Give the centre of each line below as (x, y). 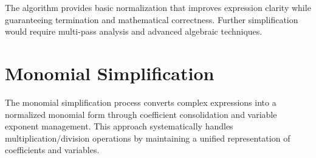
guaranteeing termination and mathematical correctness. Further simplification (152, 19)
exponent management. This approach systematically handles (119, 126)
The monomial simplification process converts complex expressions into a (141, 102)
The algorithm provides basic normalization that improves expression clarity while (158, 7)
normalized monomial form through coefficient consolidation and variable (141, 114)
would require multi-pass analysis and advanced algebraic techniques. (134, 31)
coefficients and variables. (52, 150)
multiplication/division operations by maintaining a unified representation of (148, 138)
